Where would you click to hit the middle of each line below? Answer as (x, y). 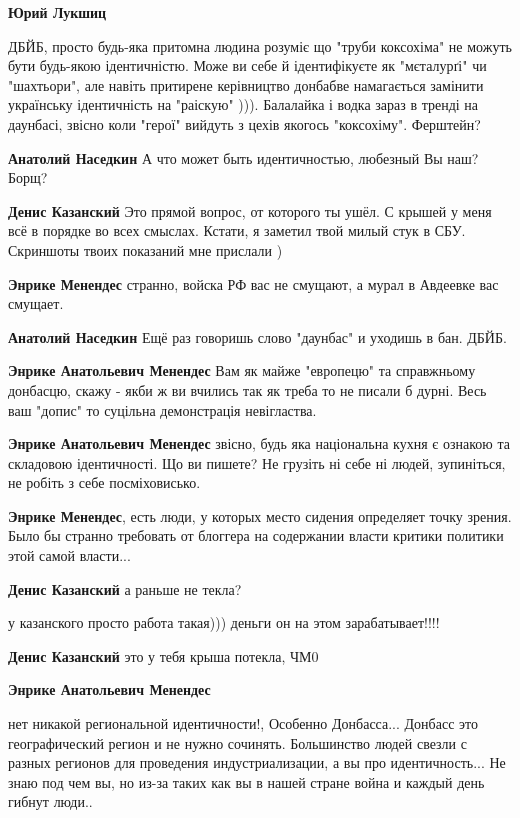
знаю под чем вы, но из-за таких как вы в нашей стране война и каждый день (246, 781)
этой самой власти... (69, 555)
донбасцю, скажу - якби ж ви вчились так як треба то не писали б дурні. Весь (247, 389)
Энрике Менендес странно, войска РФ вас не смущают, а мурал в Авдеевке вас (253, 283)
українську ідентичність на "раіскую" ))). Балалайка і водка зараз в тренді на (243, 104)
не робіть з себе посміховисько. (104, 482)
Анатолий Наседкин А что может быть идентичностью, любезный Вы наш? (243, 157)
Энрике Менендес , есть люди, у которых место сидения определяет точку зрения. (260, 515)
